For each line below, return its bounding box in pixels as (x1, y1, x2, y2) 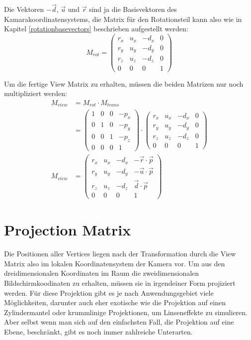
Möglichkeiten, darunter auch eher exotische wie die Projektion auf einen (4, 297, 226, 308)
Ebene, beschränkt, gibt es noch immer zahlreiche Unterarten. (4, 326, 193, 337)
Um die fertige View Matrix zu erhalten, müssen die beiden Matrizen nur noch (4, 78, 244, 89)
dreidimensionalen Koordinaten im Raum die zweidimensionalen (4, 268, 199, 278)
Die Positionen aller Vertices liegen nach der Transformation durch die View (4, 248, 236, 259)
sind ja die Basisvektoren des (89, 4, 177, 14)
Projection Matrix (4, 220, 131, 240)
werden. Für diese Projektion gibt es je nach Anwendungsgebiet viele (4, 287, 214, 298)
